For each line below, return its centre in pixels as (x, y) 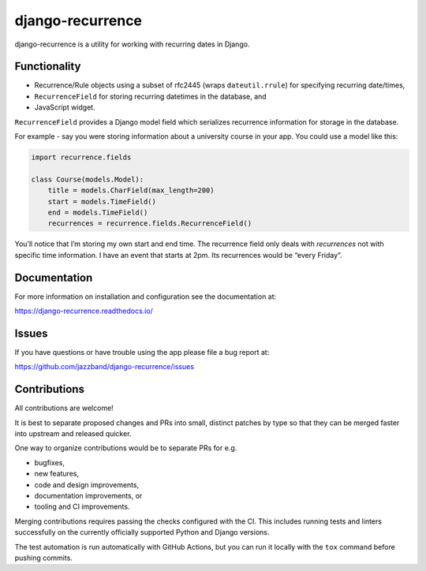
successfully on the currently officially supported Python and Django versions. (142, 532)
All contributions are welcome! (64, 408)
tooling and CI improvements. (82, 507)
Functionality (48, 67)
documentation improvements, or (88, 495)
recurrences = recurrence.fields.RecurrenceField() (150, 224)
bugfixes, (49, 462)
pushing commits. (43, 558)
